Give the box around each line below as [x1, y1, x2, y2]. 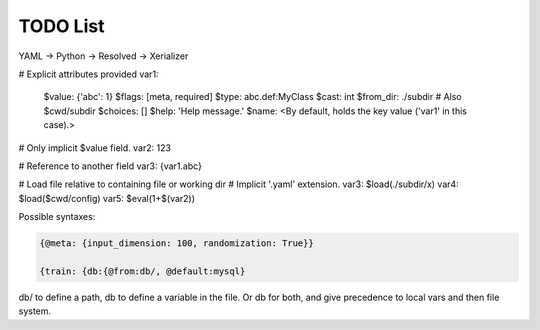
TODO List [18, 15, 105, 37]
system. [18, 305, 52, 317]
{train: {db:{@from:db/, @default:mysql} [39, 265, 246, 277]
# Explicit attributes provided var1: [18, 68, 159, 80]
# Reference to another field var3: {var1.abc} [18, 160, 202, 172]
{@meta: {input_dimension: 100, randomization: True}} [39, 238, 314, 249]
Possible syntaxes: [18, 211, 96, 223]
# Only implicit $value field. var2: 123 [18, 141, 172, 154]
